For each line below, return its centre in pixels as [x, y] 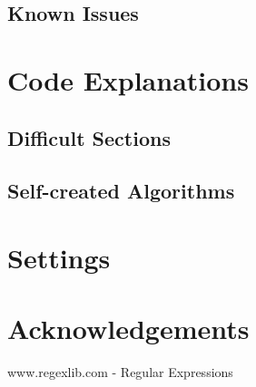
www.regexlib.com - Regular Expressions [120, 372]
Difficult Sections [89, 137]
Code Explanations [128, 79]
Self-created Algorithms [121, 191]
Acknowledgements [128, 329]
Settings [59, 257]
